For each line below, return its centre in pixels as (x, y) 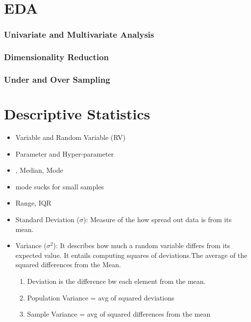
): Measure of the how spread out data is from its (157, 219)
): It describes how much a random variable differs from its (142, 245)
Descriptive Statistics (77, 114)
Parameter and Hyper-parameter (65, 153)
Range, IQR (33, 203)
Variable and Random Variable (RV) (70, 137)
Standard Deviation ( (47, 219)
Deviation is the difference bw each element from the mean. (116, 281)
